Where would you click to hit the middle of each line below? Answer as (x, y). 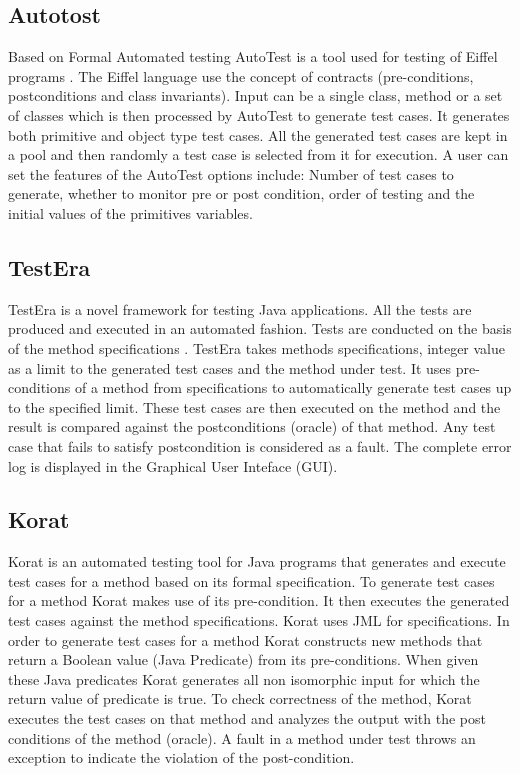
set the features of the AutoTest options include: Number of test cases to (231, 173)
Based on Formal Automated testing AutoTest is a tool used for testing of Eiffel (253, 56)
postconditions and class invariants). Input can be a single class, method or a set (255, 95)
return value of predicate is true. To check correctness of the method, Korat (240, 698)
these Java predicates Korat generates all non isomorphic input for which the (244, 678)
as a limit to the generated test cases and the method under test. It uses (230, 367)
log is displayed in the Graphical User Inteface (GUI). (173, 465)
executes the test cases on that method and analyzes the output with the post (247, 718)
